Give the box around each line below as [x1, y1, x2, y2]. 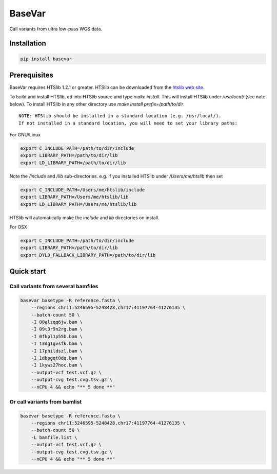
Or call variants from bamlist [9, 398, 82, 405]
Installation [9, 39, 46, 48]
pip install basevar [20, 56, 72, 62]
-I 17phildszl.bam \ [31, 348, 83, 354]
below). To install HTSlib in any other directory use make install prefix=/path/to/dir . [9, 101, 185, 107]
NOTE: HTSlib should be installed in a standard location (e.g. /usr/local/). [18, 113, 222, 119]
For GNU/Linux [9, 132, 41, 137]
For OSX [9, 224, 28, 230]
